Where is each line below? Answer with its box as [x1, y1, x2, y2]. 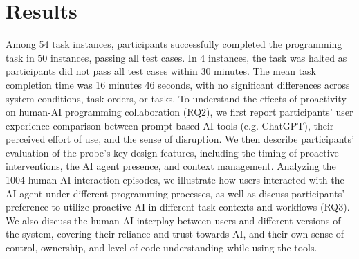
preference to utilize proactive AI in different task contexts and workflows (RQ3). [6, 199, 350, 214]
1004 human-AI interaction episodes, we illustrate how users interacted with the [6, 172, 344, 187]
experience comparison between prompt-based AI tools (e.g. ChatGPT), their [6, 118, 334, 132]
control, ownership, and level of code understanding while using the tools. [6, 240, 317, 255]
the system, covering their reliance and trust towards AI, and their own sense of [6, 226, 344, 241]
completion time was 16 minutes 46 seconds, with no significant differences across [6, 77, 350, 91]
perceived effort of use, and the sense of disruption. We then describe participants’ [6, 132, 354, 146]
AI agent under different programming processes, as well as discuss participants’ [6, 186, 345, 200]
